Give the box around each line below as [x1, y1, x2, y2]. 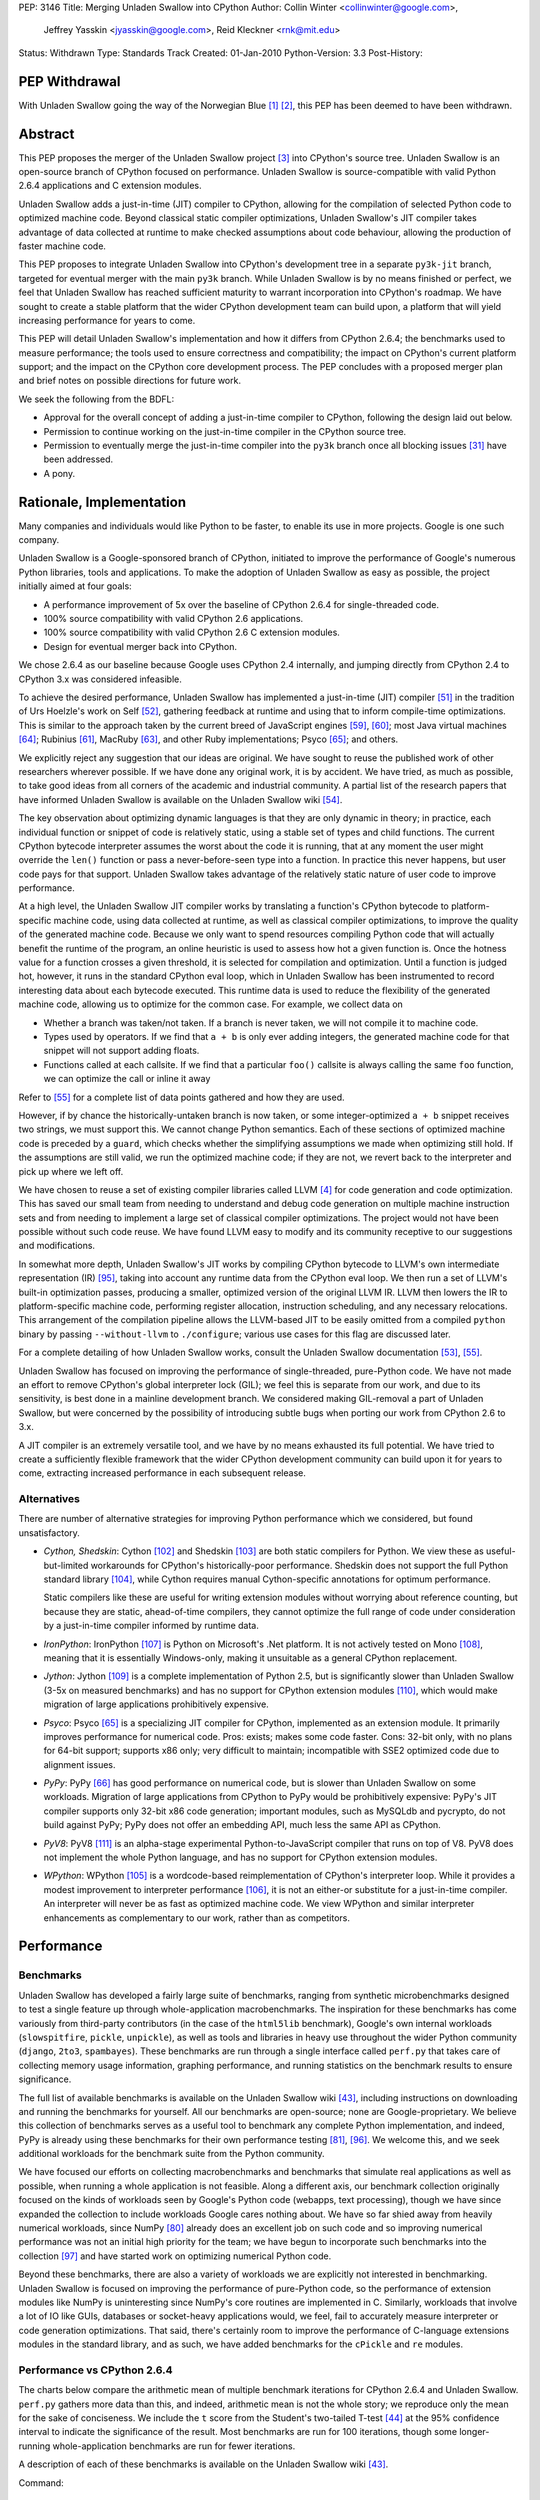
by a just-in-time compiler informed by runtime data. [43, 1620, 260, 1632]
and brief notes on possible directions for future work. [18, 375, 242, 387]
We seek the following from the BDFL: [18, 393, 175, 405]
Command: [18, 2476, 64, 2489]
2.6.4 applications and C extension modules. [18, 180, 202, 192]
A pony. [43, 467, 75, 479]
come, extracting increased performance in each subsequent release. [18, 1467, 307, 1479]
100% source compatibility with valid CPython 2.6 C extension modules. [43, 626, 340, 639]
